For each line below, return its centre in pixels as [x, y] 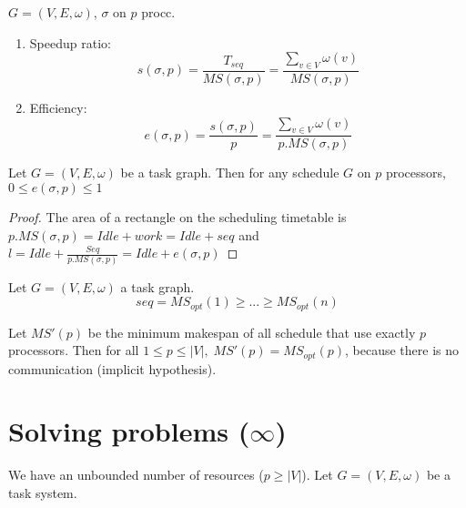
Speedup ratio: [70, 42]
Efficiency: [58, 108]
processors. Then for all [74, 350]
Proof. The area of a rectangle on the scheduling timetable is [177, 217]
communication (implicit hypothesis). [112, 368]
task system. [43, 492]
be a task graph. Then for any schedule [230, 173]
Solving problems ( [129, 431]
